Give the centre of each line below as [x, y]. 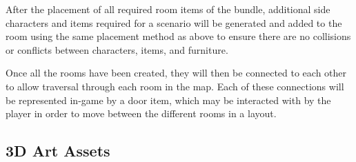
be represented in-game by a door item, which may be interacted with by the [168, 100]
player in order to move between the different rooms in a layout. [141, 113]
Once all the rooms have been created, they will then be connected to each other [176, 73]
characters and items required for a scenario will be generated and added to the [174, 22]
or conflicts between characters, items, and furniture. [117, 49]
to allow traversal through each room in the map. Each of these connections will [175, 86]
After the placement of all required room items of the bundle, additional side [168, 9]
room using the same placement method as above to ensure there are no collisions [178, 36]
